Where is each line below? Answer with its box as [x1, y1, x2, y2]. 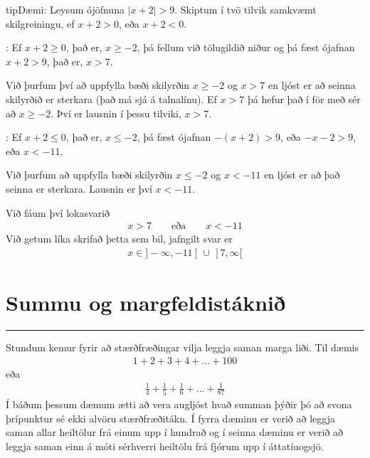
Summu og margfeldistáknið [6, 287, 286, 316]
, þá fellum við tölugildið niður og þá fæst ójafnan [137, 40, 355, 55]
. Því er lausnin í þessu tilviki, [51, 105, 181, 120]
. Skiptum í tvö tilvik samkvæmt [174, 2, 317, 16]
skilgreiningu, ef [6, 16, 75, 31]
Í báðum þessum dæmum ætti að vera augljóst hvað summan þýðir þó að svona [6, 396, 352, 411]
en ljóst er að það [264, 167, 340, 182]
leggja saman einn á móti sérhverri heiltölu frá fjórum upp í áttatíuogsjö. [6, 438, 324, 453]
